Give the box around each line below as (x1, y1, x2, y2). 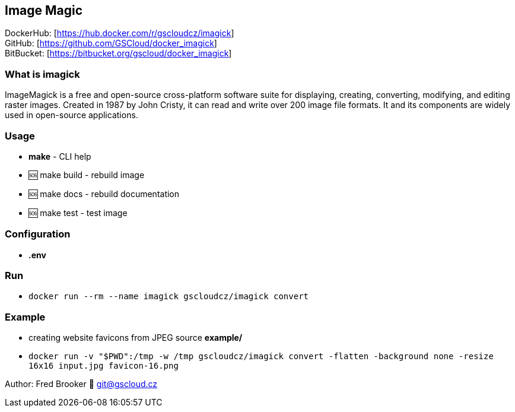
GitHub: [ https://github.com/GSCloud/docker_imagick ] (5, 38, 217, 49)
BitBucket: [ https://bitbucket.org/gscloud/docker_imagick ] (5, 48, 232, 59)
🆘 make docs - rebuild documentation (28, 188, 180, 199)
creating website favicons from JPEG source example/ (28, 332, 243, 343)
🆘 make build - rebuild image (28, 169, 145, 180)
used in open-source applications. (5, 110, 138, 121)
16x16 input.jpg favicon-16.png (28, 361, 179, 371)
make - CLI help (28, 151, 91, 161)
